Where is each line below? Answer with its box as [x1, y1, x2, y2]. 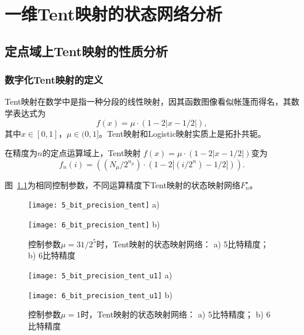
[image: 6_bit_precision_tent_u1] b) [28, 288, 172, 301]
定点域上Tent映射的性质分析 [5, 42, 168, 60]
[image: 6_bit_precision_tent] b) [28, 218, 160, 230]
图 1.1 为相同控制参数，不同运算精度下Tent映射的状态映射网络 [5, 178, 240, 191]
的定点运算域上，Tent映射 [42, 147, 141, 159]
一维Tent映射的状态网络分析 [5, 2, 222, 26]
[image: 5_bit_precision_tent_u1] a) [28, 268, 172, 281]
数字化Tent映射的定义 [5, 72, 103, 87]
